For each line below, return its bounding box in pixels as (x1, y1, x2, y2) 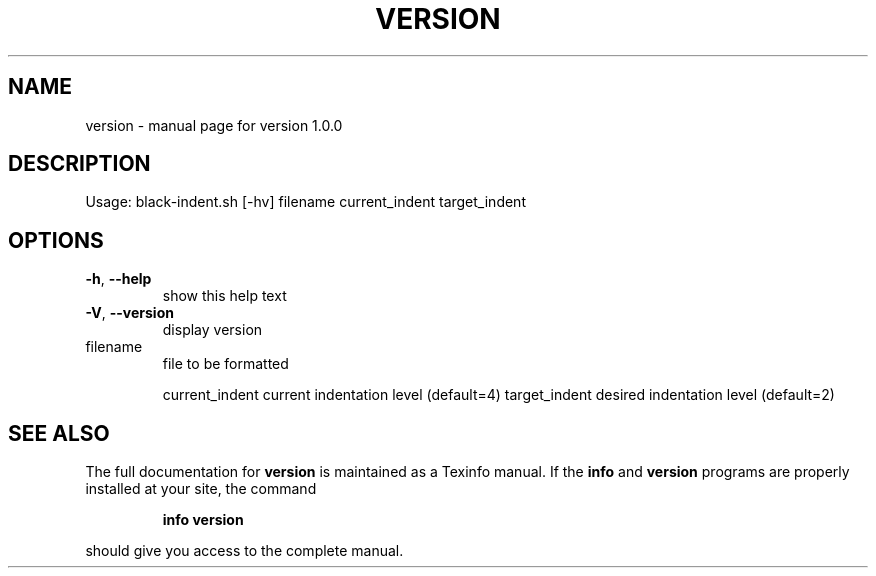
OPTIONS (8, 227, 104, 253)
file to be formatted (162, 355, 289, 373)
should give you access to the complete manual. (85, 542, 404, 560)
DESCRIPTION (8, 151, 151, 177)
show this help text (162, 287, 287, 305)
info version (162, 511, 244, 529)
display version (162, 321, 263, 339)
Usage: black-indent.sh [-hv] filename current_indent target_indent (85, 193, 526, 211)
